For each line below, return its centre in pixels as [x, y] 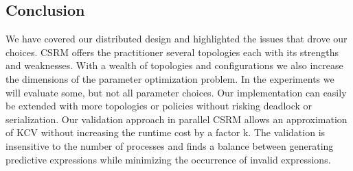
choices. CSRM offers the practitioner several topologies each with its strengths [172, 52]
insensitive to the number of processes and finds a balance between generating [170, 145]
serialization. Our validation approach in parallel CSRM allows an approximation [176, 119]
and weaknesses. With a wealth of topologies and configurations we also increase [174, 65]
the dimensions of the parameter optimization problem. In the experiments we [170, 78]
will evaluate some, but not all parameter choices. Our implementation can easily [176, 92]
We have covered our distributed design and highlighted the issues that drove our [176, 39]
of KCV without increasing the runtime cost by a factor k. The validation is [166, 132]
